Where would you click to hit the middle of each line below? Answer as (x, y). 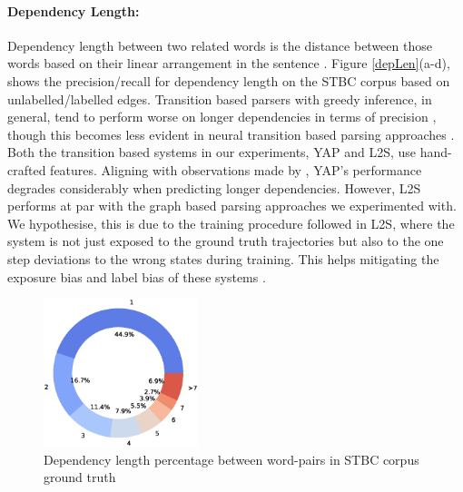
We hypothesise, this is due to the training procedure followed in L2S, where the (231, 223)
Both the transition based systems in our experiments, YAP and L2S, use (212, 152)
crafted (27, 169)
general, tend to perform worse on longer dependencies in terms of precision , (222, 117)
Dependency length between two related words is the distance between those (220, 45)
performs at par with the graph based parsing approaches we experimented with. (232, 206)
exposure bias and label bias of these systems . (137, 276)
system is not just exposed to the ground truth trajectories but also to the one (226, 241)
